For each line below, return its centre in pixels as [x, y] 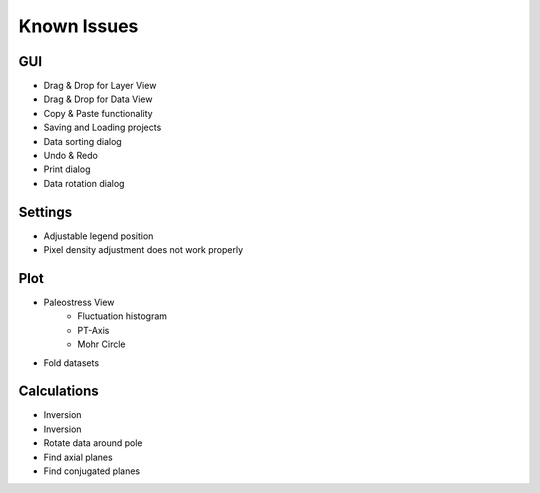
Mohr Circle [101, 344]
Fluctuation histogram [122, 316]
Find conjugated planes [91, 471]
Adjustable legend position [98, 236]
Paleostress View [79, 302]
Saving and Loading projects [102, 127]
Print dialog [67, 169]
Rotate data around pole [93, 443]
